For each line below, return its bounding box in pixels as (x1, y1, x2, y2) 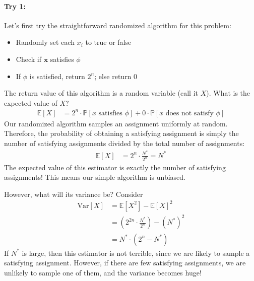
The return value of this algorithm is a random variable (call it (4, 88, 198, 98)
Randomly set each (16, 37, 75, 47)
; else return (94, 71, 132, 81)
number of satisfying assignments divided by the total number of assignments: (4, 138, 245, 149)
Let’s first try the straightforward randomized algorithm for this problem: (4, 20, 231, 30)
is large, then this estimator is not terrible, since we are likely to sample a (22, 247, 250, 258)
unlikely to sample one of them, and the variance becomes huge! (4, 267, 202, 277)
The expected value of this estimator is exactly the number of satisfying (4, 162, 226, 172)
